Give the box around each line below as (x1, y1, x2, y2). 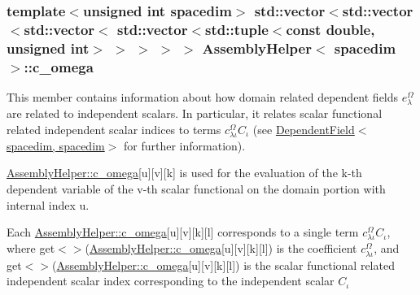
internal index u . (7, 196, 90, 213)
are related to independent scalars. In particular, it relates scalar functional (7, 105, 383, 122)
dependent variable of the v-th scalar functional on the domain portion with (7, 180, 386, 197)
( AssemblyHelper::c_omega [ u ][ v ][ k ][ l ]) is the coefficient (85, 240, 357, 257)
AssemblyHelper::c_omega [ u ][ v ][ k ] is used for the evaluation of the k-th (7, 164, 362, 181)
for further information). (124, 137, 246, 154)
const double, (286, 19, 375, 39)
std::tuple (205, 19, 269, 39)
